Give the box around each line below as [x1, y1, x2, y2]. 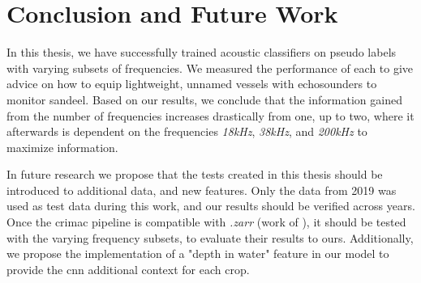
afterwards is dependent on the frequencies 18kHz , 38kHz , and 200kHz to [6, 123, 367, 140]
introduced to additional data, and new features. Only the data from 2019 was [6, 181, 397, 198]
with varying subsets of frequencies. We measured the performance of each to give [6, 59, 414, 76]
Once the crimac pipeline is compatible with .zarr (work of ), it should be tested [6, 213, 406, 230]
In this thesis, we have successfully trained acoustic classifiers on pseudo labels [6, 44, 397, 61]
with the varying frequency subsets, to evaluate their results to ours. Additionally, [6, 229, 414, 246]
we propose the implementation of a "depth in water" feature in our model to [6, 245, 389, 262]
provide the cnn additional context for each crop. [6, 260, 250, 277]
